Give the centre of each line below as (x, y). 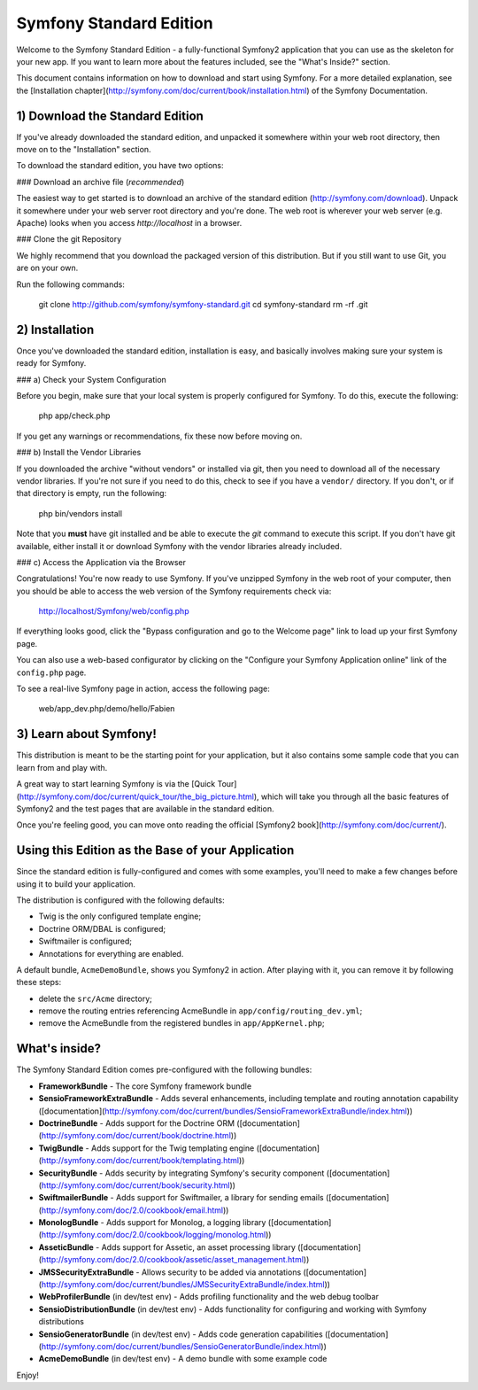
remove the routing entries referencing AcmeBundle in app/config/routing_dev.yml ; (200, 1011)
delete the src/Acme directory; (95, 998)
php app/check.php (74, 415)
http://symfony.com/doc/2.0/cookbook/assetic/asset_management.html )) (175, 1260)
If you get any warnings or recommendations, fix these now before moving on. (159, 436)
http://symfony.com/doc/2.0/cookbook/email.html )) (135, 1210)
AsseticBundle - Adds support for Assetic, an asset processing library (167, 1247)
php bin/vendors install (81, 513)
